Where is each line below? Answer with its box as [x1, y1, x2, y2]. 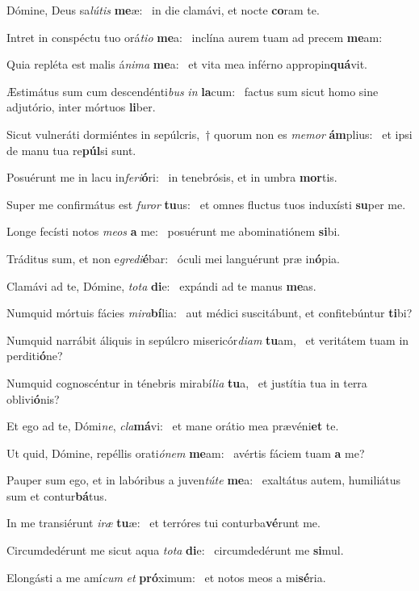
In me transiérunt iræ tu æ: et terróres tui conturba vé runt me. [6, 514, 321, 531]
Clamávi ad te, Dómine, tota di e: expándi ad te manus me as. [6, 277, 316, 294]
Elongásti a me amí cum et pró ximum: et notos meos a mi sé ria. [6, 568, 326, 585]
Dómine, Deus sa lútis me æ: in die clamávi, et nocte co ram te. [6, 2, 320, 18]
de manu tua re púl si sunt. [6, 141, 136, 158]
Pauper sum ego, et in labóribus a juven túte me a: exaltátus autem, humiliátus [6, 472, 401, 488]
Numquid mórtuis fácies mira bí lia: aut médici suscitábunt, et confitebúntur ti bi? [6, 304, 413, 321]
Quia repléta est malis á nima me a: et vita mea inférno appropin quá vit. [6, 56, 367, 73]
